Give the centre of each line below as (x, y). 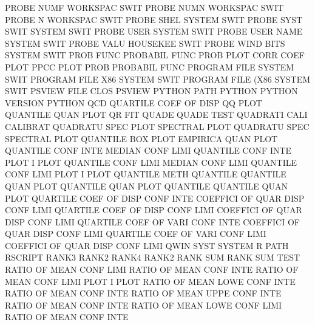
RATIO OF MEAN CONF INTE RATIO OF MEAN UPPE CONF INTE (143, 293)
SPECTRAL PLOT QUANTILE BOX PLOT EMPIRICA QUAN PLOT (141, 138)
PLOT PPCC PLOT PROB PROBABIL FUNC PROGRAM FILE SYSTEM (150, 67)
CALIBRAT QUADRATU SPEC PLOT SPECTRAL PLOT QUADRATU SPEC (157, 126)
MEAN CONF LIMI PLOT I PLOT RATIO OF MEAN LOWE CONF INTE (150, 281)
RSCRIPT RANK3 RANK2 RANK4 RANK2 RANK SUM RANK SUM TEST (153, 257)
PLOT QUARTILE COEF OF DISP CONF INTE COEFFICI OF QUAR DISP (155, 198)
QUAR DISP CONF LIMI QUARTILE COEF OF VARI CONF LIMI (136, 234)
